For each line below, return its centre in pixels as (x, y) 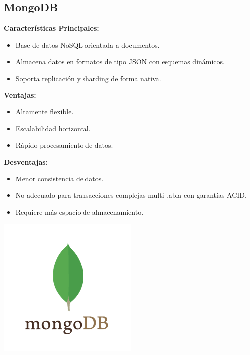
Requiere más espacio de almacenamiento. (80, 212)
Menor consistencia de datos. (60, 178)
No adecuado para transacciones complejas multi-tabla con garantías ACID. (131, 195)
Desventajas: (26, 161)
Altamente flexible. (44, 112)
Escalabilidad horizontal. (53, 128)
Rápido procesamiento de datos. (64, 145)
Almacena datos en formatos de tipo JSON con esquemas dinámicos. (120, 61)
